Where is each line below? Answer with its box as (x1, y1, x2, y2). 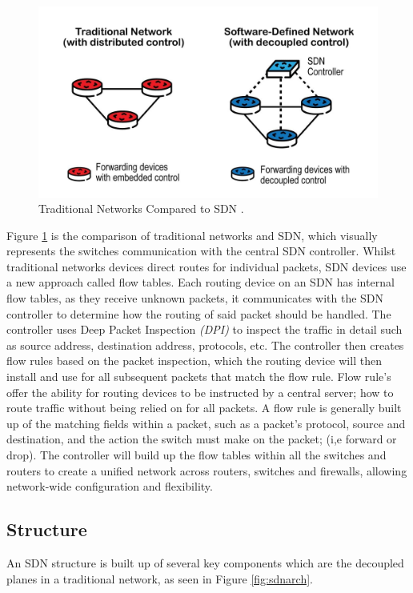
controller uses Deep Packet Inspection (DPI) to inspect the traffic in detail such (6, 321, 403, 338)
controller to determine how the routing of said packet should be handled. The (6, 305, 391, 322)
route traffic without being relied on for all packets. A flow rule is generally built (6, 399, 402, 416)
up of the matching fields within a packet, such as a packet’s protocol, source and (6, 415, 406, 431)
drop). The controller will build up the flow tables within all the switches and (6, 447, 387, 463)
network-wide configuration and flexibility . (6, 478, 213, 495)
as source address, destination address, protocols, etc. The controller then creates (6, 336, 404, 353)
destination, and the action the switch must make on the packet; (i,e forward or (6, 431, 397, 447)
